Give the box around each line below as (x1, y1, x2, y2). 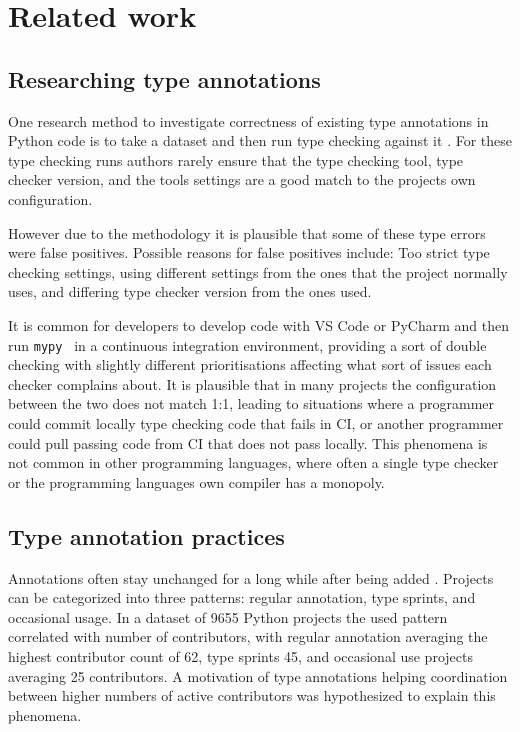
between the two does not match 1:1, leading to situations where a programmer (8, 393, 495, 414)
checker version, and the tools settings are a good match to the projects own (8, 169, 476, 190)
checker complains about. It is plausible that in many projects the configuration (8, 373, 497, 394)
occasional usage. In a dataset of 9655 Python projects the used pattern (8, 606, 448, 627)
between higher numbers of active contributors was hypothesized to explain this (8, 685, 496, 706)
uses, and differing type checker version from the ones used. (8, 281, 372, 302)
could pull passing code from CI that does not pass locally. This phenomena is (8, 432, 488, 453)
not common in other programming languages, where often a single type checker (8, 452, 499, 473)
